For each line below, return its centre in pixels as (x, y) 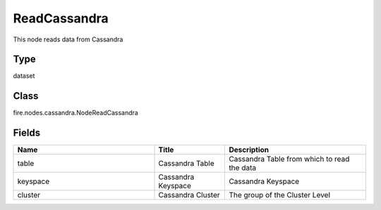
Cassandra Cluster (189, 195)
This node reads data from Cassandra (68, 39)
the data (243, 168)
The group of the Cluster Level (280, 195)
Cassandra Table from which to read (289, 159)
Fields (27, 133)
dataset (24, 76)
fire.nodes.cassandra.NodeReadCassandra (76, 113)
